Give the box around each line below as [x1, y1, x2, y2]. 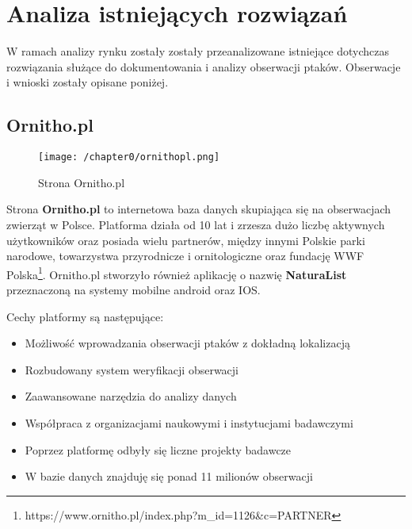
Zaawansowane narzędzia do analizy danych [25, 388, 237, 404]
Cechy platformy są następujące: [6, 308, 164, 324]
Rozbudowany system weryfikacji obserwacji [25, 361, 239, 378]
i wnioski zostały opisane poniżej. [6, 74, 169, 90]
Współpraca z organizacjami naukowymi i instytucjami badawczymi [25, 414, 353, 431]
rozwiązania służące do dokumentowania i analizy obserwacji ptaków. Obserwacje [6, 58, 401, 75]
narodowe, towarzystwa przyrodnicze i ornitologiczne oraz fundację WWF [6, 247, 364, 264]
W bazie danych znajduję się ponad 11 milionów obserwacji [25, 468, 313, 485]
